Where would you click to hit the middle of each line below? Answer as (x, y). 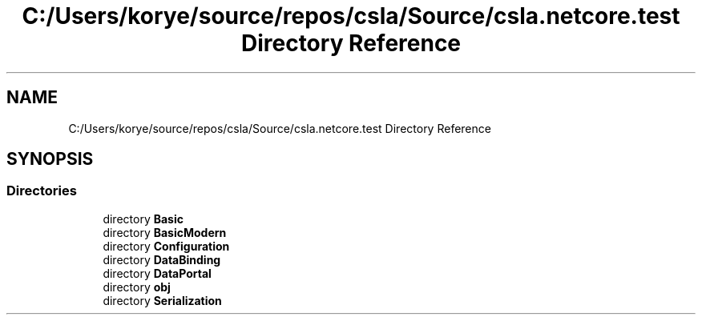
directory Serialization (162, 300)
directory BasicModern (165, 232)
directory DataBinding (162, 259)
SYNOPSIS (50, 159)
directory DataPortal (157, 273)
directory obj (137, 287)
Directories (42, 191)
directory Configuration (166, 246)
